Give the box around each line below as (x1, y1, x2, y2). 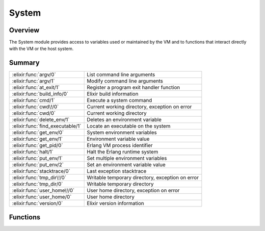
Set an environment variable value (86, 161, 166, 168)
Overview (9, 26, 40, 34)
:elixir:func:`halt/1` (12, 149, 53, 155)
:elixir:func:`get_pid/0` (12, 142, 63, 149)
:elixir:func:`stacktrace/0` (12, 168, 71, 175)
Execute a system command (86, 97, 152, 104)
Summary (9, 59, 40, 67)
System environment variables (86, 129, 157, 136)
